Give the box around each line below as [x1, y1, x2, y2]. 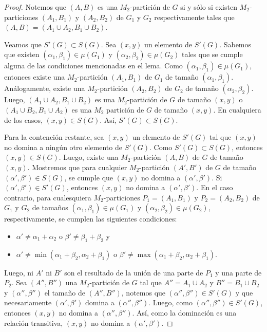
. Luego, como [148, 297, 193, 308]
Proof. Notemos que [4, 2, 66, 12]
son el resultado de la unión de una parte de [64, 267, 203, 278]
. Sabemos [219, 39, 252, 49]
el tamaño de [44, 287, 85, 298]
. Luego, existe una [59, 152, 119, 162]
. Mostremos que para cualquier [27, 161, 127, 172]
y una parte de [215, 267, 262, 278]
